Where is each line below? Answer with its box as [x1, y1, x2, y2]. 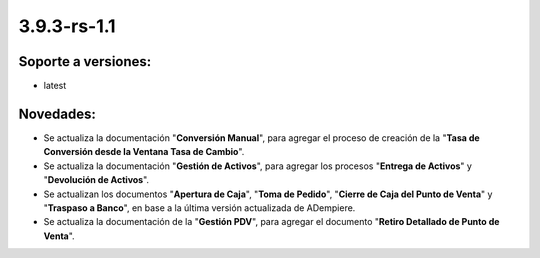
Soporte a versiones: [18, 53, 152, 70]
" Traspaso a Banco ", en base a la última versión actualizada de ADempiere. [43, 201, 356, 214]
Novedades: [18, 105, 97, 122]
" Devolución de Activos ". [43, 174, 150, 186]
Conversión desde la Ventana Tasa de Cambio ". [43, 146, 245, 158]
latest [43, 80, 67, 92]
